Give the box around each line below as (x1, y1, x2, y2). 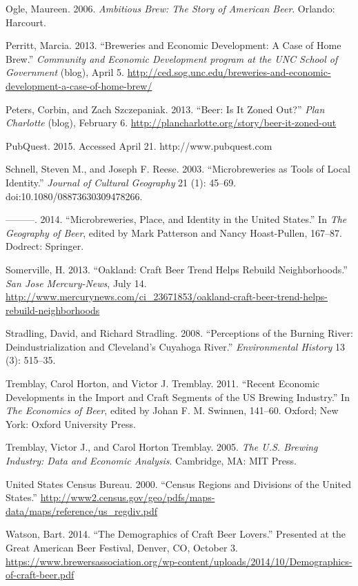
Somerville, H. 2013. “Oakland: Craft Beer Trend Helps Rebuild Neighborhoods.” (6, 262, 348, 276)
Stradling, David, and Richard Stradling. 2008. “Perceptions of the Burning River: (6, 326, 353, 340)
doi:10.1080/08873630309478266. (6, 188, 143, 203)
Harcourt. (6, 14, 46, 29)
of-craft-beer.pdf (6, 567, 74, 582)
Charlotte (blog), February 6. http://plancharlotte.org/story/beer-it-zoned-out (6, 115, 337, 130)
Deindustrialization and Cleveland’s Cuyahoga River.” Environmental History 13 (6, 339, 346, 353)
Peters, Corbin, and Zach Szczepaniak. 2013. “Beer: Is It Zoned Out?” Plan (6, 101, 325, 116)
